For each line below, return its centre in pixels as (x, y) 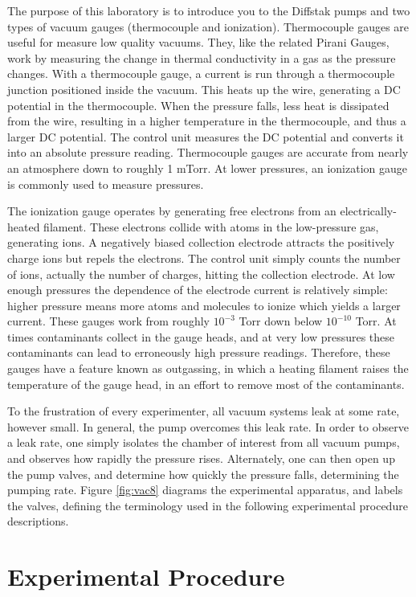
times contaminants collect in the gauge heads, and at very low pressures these (201, 336)
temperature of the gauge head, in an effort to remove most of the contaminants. (206, 384)
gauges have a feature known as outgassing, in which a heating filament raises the (208, 368)
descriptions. (38, 521)
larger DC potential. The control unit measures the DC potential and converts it (206, 136)
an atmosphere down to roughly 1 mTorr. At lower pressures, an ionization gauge (207, 168)
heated (24, 226)
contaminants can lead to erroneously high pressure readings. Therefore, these (199, 352)
